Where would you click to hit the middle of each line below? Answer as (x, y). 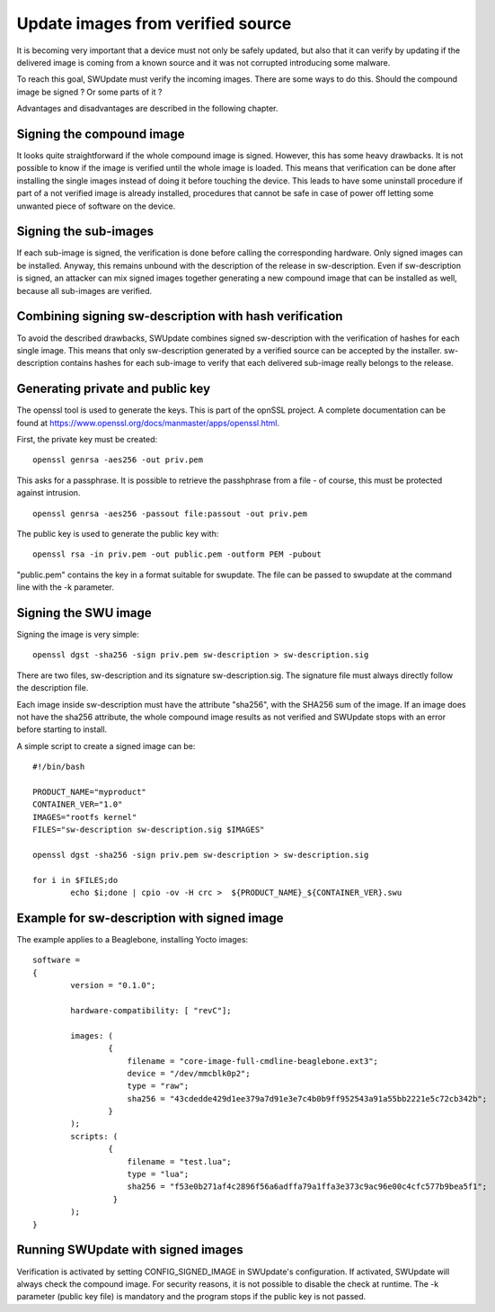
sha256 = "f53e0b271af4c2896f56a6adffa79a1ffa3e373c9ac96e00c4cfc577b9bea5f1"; (307, 1187)
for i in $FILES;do (75, 880)
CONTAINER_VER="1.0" (78, 804)
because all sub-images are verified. (84, 290)
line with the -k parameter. (65, 587)
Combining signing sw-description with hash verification (180, 316)
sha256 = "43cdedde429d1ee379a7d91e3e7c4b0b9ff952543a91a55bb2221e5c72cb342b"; (307, 1098)
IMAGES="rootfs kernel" (85, 817)
